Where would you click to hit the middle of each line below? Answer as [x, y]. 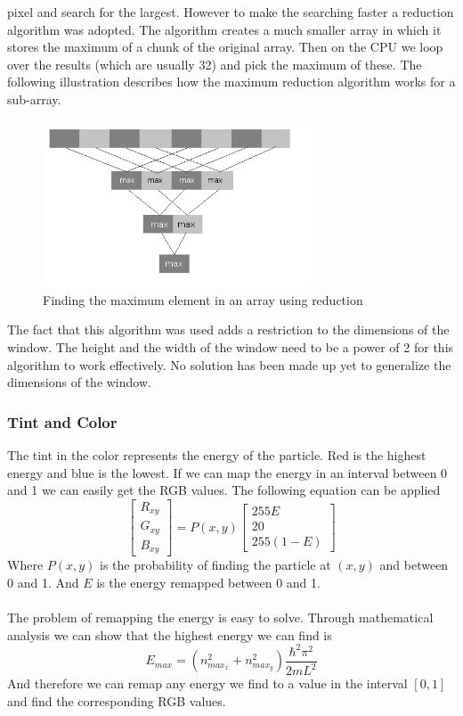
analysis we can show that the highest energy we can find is [170, 634]
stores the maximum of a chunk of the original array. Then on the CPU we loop [225, 47]
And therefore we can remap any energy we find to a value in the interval [207, 683]
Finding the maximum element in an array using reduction [203, 299]
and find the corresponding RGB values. [117, 700]
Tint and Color [62, 421]
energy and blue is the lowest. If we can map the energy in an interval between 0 [227, 472]
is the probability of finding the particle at [215, 565]
